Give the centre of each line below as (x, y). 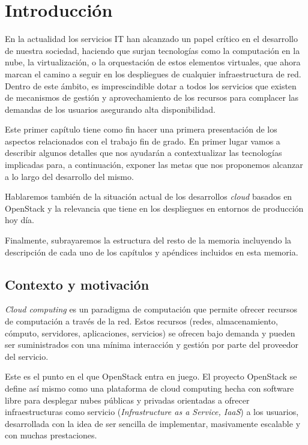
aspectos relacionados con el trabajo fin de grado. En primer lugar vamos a (143, 141)
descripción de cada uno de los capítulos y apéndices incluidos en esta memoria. (152, 252)
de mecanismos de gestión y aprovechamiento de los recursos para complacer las (152, 97)
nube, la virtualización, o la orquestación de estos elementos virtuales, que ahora (153, 62)
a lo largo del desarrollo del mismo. (69, 176)
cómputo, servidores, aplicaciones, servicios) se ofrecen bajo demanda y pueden (150, 333)
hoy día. (20, 220)
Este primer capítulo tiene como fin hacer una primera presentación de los (141, 129)
